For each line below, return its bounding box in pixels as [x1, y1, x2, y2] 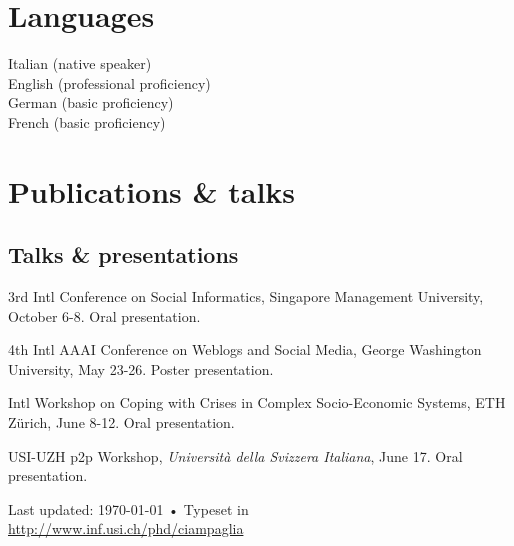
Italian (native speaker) [8, 53, 152, 74]
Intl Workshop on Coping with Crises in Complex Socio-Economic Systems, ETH [8, 392, 506, 413]
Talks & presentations [8, 239, 239, 270]
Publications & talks [8, 170, 296, 211]
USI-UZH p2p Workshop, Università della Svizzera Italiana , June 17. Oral [8, 445, 463, 466]
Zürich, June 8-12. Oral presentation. [8, 412, 235, 433]
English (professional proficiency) [8, 72, 211, 93]
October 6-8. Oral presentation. [8, 305, 201, 326]
